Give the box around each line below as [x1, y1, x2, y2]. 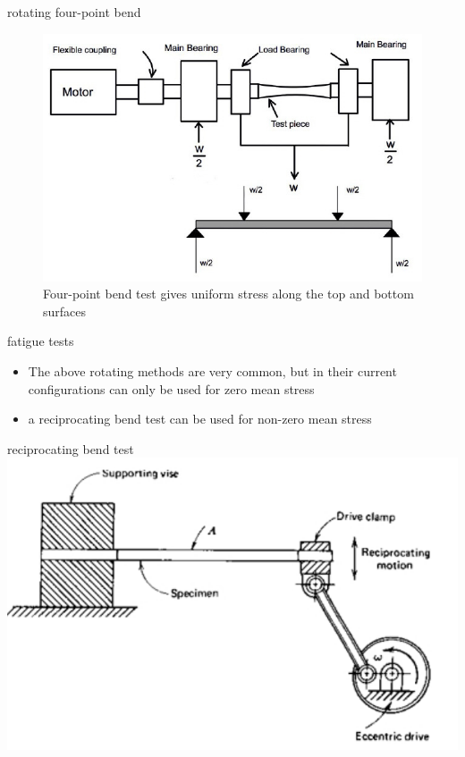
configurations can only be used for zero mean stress [28, 379, 315, 398]
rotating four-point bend [7, 3, 141, 21]
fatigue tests [7, 332, 74, 350]
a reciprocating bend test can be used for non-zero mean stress [28, 409, 372, 428]
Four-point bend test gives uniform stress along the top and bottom [43, 284, 414, 303]
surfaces [43, 301, 87, 320]
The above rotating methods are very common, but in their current [28, 361, 397, 380]
